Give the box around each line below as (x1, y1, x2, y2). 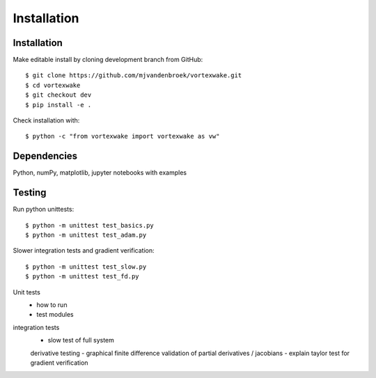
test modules (36, 310, 74, 319)
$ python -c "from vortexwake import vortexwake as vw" (25, 132, 220, 141)
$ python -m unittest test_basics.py (25, 221, 155, 229)
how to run (36, 300, 68, 309)
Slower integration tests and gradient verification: (13, 246, 155, 255)
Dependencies (13, 150, 78, 162)
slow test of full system (47, 336, 115, 345)
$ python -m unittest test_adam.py (25, 231, 147, 239)
